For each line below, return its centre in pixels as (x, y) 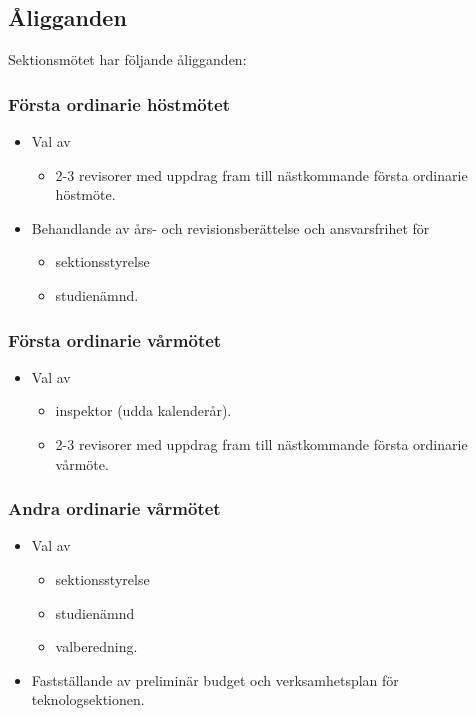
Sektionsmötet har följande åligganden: (127, 59)
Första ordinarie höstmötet (119, 103)
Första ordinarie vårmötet (115, 339)
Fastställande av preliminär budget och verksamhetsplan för (215, 679)
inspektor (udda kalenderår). (143, 410)
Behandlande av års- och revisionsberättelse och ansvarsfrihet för (230, 227)
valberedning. (96, 646)
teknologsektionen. (88, 699)
